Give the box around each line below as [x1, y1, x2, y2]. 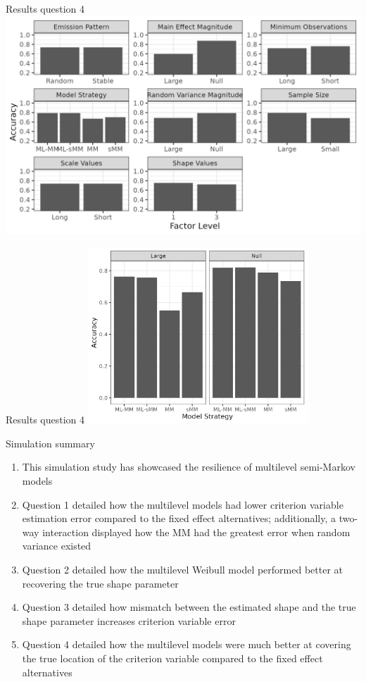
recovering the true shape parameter [22, 576, 179, 590]
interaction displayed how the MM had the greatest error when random [42, 524, 351, 539]
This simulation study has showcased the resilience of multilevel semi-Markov [22, 459, 355, 474]
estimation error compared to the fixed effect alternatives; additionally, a [22, 511, 336, 526]
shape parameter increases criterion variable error [22, 613, 236, 628]
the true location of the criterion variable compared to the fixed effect [22, 650, 323, 665]
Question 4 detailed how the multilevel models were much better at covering [22, 637, 351, 652]
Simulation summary [6, 435, 95, 450]
